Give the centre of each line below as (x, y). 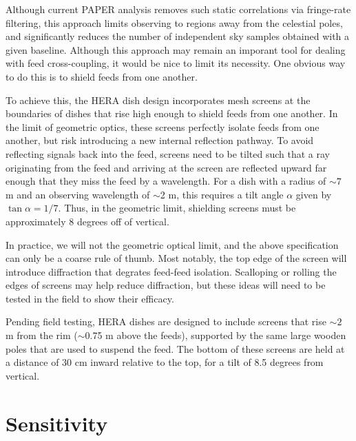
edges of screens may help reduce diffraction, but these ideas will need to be (166, 285)
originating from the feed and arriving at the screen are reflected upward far (166, 167)
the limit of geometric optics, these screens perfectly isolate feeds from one (163, 126)
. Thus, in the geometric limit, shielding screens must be (177, 208)
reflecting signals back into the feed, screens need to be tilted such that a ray (168, 153)
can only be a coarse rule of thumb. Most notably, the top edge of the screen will (176, 258)
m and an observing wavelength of (78, 194)
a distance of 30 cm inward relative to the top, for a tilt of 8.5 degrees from (165, 362)
